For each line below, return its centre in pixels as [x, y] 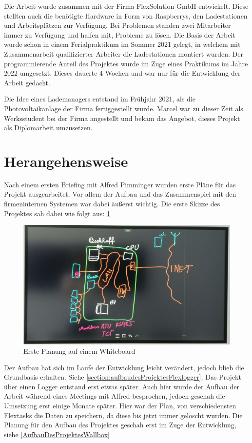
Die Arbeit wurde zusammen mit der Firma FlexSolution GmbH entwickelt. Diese [126, 6]
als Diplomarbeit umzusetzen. [48, 128]
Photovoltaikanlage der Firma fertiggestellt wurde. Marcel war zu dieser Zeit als [124, 108]
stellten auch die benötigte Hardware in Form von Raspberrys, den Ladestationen [126, 15]
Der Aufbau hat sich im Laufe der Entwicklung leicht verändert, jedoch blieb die [124, 367]
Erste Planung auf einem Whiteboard [79, 351]
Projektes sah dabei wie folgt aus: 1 [57, 213]
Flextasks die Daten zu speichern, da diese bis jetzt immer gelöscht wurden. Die [123, 415]
